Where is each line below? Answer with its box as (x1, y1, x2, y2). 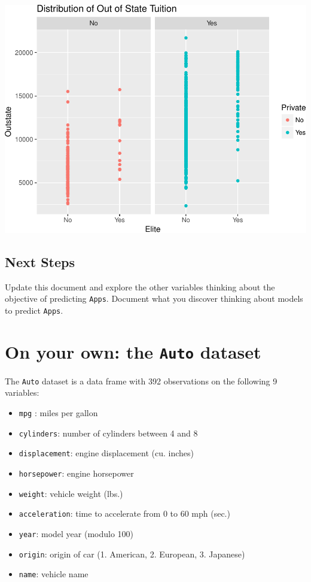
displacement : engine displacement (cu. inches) (19, 447, 194, 459)
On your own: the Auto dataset (5, 339, 261, 363)
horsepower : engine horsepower (19, 466, 134, 479)
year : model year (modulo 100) (19, 527, 134, 539)
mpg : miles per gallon (19, 406, 98, 419)
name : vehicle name (19, 568, 89, 580)
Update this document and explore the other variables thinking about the (5, 280, 275, 293)
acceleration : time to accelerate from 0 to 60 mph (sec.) (19, 507, 230, 520)
